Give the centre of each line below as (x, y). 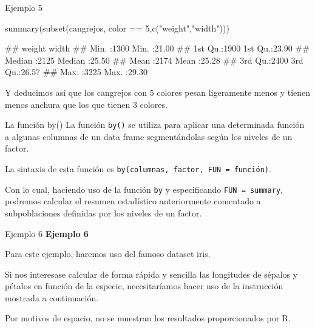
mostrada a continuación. (52, 297)
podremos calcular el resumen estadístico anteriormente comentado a (133, 201)
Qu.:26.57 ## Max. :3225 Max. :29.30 (76, 72)
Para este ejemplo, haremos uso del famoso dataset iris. (108, 254)
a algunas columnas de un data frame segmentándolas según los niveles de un (149, 136)
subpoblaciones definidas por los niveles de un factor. (103, 213)
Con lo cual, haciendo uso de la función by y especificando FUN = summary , (144, 189)
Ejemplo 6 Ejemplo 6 (47, 233)
